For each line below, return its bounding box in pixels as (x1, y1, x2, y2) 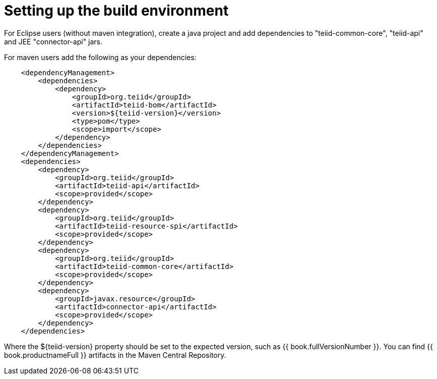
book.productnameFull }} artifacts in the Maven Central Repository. (4, 350, 226, 359)
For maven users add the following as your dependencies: (4, 52, 197, 62)
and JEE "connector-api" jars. (4, 37, 103, 46)
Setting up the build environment (4, 2, 229, 19)
